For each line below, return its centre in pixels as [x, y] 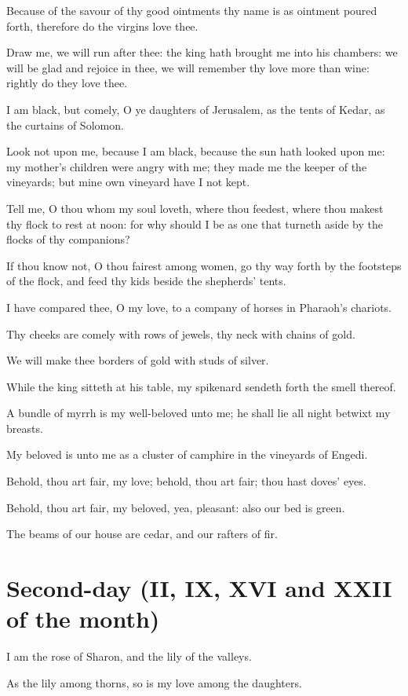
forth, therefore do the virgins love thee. [102, 26]
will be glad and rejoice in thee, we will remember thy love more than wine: [188, 67]
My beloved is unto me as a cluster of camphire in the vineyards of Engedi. [187, 454]
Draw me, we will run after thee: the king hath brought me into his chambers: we [202, 52]
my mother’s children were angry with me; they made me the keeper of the [187, 166]
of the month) [83, 619]
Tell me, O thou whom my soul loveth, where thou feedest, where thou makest [195, 208]
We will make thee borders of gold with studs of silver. [138, 360]
